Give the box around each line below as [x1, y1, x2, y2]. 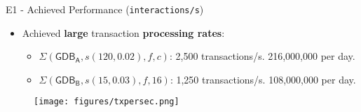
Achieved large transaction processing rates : [22, 25, 225, 40]
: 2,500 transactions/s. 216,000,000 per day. [169, 49, 355, 63]
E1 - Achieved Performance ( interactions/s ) [6, 2, 204, 16]
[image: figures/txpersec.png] [34, 97, 179, 107]
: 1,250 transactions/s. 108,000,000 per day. [170, 72, 356, 86]
